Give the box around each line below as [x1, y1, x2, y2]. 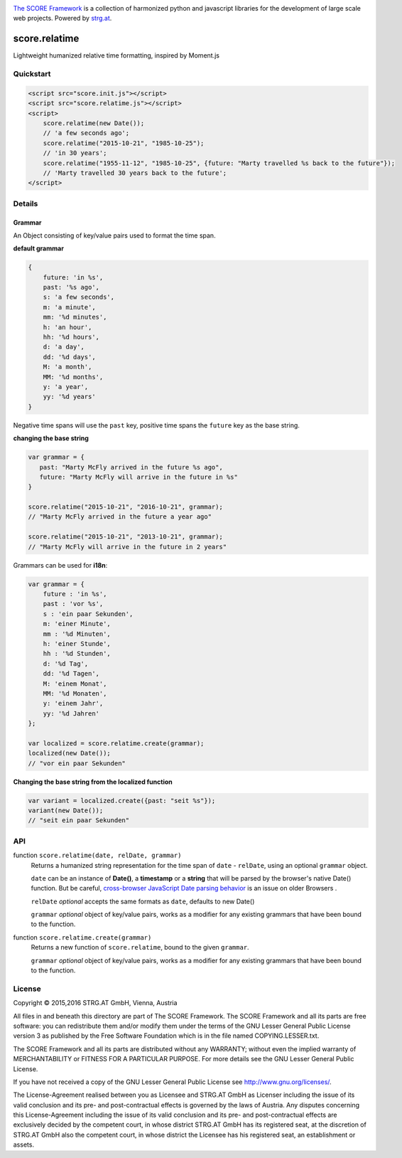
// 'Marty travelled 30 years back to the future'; [43, 169, 227, 177]
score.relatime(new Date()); [43, 119, 145, 127]
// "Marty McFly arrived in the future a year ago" [28, 513, 212, 521]
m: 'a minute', [43, 303, 96, 311]
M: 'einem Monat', [43, 679, 107, 688]
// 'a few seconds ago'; [43, 129, 130, 137]
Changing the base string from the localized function [13, 777, 173, 786]
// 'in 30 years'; [43, 149, 107, 157]
